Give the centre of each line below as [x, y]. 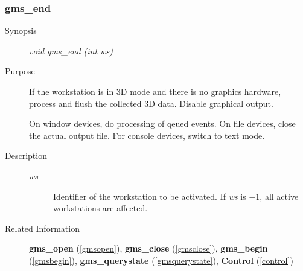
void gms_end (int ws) [71, 50]
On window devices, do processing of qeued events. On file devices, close [162, 123]
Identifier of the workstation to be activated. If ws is [150, 196]
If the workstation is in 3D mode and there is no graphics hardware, [155, 91]
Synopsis [21, 30]
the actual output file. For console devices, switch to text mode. [147, 135]
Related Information [42, 228]
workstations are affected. [100, 208]
